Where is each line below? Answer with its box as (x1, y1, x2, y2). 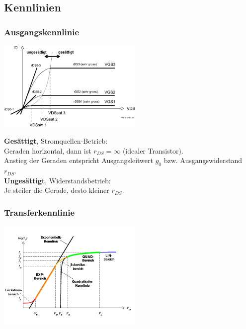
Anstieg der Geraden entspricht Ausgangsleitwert (4, 155, 153, 165)
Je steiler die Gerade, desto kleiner (4, 185, 109, 195)
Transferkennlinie (4, 206, 75, 218)
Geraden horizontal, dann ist (4, 145, 91, 156)
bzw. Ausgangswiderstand (164, 155, 243, 165)
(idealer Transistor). (122, 145, 183, 156)
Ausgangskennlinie (4, 25, 80, 38)
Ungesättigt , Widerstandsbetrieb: (4, 175, 111, 185)
